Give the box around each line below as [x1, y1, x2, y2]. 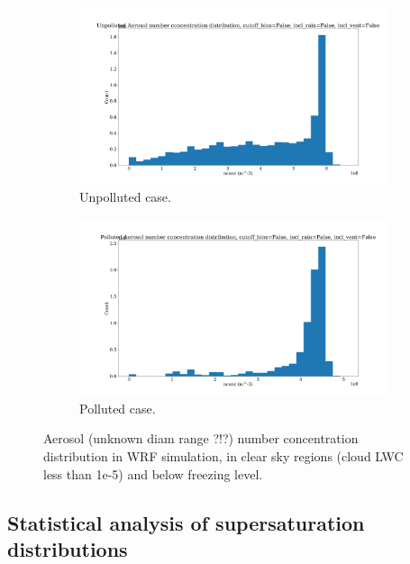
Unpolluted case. [79, 187, 171, 206]
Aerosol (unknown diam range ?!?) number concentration [43, 429, 359, 448]
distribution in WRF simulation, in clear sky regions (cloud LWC [43, 447, 404, 465]
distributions [7, 534, 128, 562]
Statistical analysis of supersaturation [7, 508, 365, 536]
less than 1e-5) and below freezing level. [43, 464, 263, 483]
